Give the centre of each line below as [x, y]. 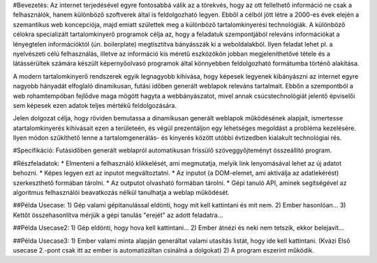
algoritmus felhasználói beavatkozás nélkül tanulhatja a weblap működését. [121, 193]
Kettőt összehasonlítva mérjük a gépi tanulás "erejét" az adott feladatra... [118, 215]
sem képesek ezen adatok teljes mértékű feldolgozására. [95, 105]
